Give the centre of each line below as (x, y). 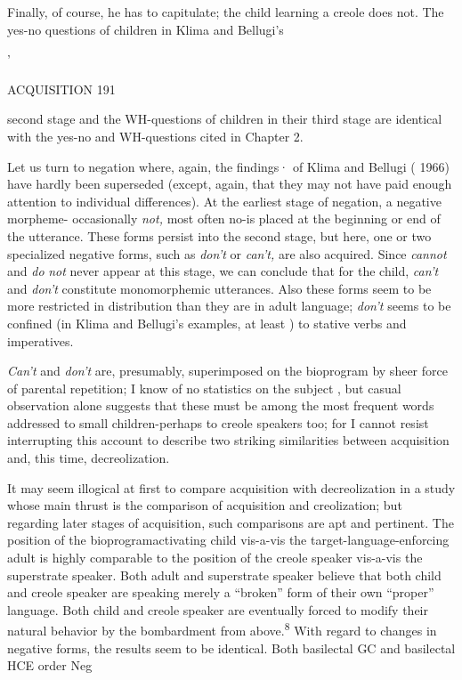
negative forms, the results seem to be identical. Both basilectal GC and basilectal (231, 648)
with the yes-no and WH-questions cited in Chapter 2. (155, 136)
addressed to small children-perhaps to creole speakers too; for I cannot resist (218, 422)
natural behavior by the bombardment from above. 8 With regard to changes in (222, 629)
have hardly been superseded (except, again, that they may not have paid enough (230, 184)
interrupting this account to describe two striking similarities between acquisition (228, 440)
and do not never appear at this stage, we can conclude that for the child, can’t (223, 271)
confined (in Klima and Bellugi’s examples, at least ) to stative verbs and (207, 323)
